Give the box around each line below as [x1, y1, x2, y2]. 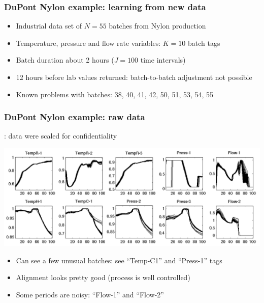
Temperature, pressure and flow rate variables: [16, 37, 161, 48]
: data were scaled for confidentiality [4, 130, 117, 141]
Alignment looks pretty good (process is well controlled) [16, 272, 190, 283]
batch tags [188, 37, 220, 48]
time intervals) [140, 54, 186, 65]
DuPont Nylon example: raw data [4, 111, 145, 123]
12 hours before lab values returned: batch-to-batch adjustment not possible [16, 72, 252, 82]
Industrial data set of [16, 20, 82, 31]
